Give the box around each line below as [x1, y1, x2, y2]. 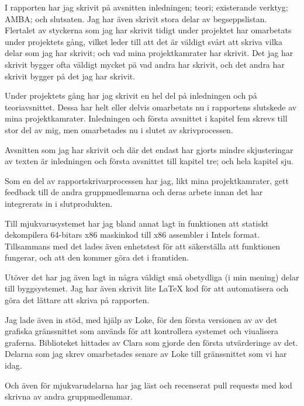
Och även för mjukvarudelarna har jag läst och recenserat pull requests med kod [5, 379, 292, 391]
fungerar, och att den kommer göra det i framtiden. [5, 251, 189, 263]
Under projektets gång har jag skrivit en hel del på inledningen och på [5, 89, 257, 102]
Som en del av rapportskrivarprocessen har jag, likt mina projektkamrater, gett [5, 174, 289, 186]
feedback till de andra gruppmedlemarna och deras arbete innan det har [5, 186, 263, 198]
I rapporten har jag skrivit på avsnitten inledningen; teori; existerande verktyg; [5, 1, 288, 13]
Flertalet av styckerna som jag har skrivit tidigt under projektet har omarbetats [5, 24, 292, 36]
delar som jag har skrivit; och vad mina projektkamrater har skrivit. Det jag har [5, 47, 293, 59]
